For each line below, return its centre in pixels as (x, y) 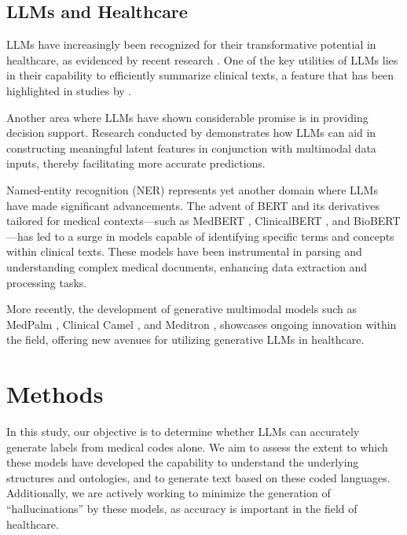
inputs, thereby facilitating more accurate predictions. (136, 163)
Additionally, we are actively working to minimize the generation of (169, 493)
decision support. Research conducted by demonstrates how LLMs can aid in (191, 133)
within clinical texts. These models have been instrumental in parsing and (184, 251)
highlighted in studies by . (69, 90)
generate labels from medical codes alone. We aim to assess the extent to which (197, 446)
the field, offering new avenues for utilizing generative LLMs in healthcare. (185, 339)
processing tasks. (47, 282)
